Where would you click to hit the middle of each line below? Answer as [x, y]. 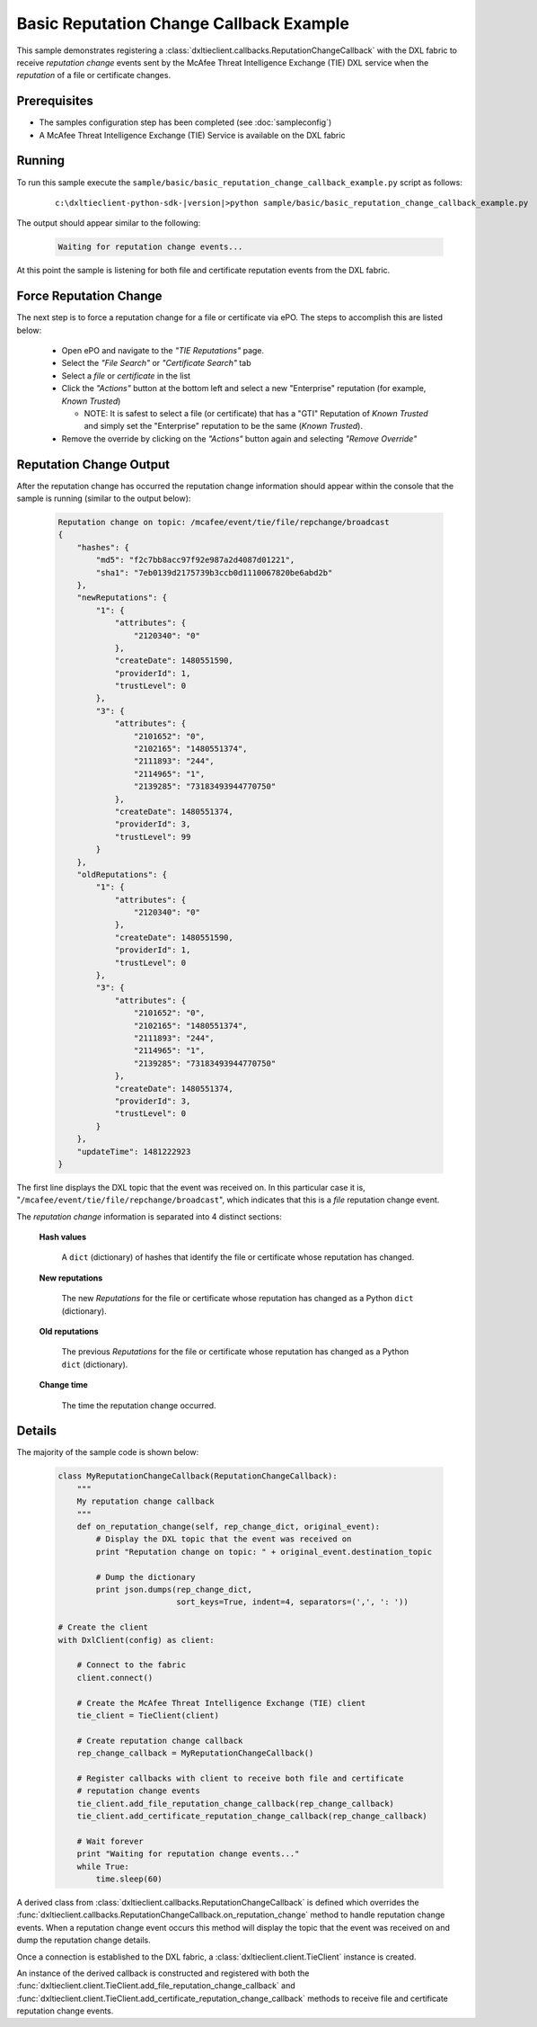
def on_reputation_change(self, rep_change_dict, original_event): [229, 1527]
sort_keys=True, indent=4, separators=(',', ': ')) [292, 1602]
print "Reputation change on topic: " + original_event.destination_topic [264, 1552]
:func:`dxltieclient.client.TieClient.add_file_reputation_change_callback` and [156, 1986]
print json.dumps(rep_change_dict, [174, 1589]
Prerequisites [55, 101]
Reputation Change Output [93, 464]
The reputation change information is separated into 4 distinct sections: [150, 1216]
